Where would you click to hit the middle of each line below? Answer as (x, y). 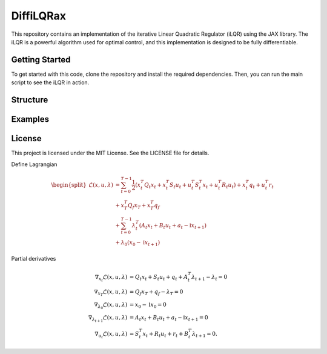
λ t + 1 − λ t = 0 (209, 278)
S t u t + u (181, 185)
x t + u (210, 185)
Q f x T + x (139, 206)
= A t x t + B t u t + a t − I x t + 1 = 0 (169, 318)
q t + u (257, 185)
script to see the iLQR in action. (50, 82)
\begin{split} (69, 185)
